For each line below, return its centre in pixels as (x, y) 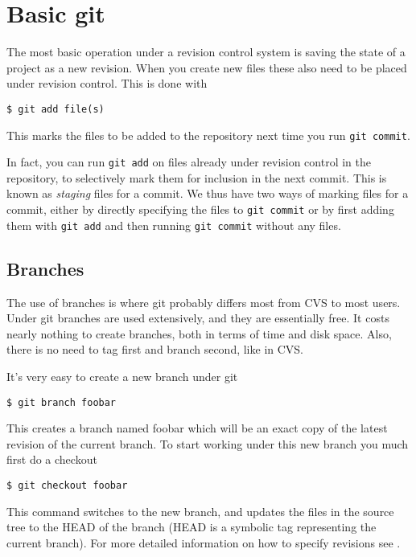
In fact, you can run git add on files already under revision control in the (189, 162)
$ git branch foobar (62, 402)
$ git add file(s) (56, 109)
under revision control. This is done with (107, 83)
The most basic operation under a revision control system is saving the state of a (206, 52)
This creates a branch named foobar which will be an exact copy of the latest (197, 428)
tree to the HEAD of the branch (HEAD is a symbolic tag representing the (192, 527)
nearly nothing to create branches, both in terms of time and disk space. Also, (199, 333)
